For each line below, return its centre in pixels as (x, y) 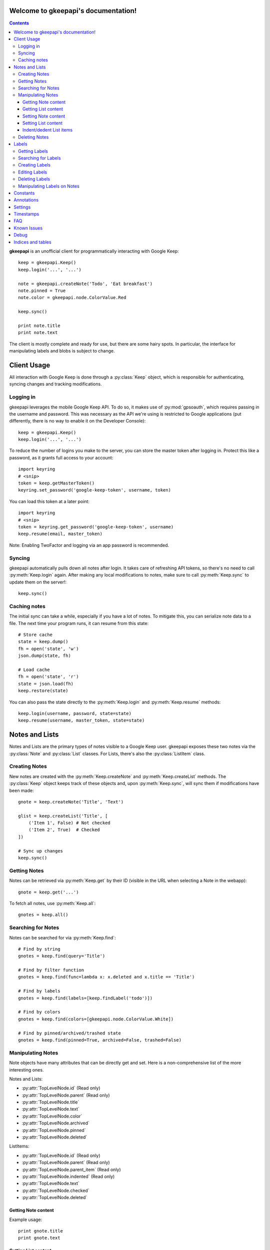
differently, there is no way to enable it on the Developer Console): (77, 421)
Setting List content (42, 123)
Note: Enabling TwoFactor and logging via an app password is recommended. (89, 545)
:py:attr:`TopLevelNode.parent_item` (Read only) (71, 1169)
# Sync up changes (41, 851)
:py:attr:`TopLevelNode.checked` (55, 1190)
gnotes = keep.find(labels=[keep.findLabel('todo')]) (85, 998)
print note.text (38, 333)
